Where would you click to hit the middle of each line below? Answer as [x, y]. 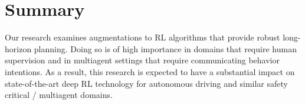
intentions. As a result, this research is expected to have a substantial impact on [150, 71]
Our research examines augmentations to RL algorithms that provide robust [142, 37]
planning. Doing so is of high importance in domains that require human [165, 48]
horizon [18, 48]
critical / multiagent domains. [59, 95]
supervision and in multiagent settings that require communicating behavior [142, 60]
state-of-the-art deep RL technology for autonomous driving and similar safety [146, 83]
